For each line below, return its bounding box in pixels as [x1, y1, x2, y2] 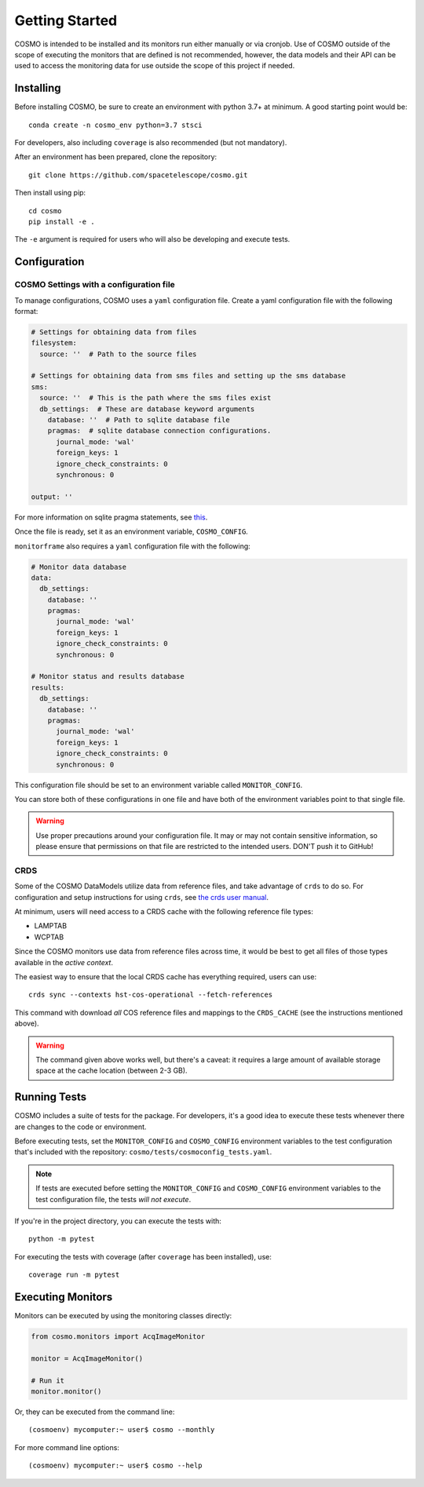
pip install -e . [28, 217, 95, 226]
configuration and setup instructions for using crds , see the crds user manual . [14, 892, 269, 902]
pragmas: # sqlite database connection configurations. [47, 426, 272, 436]
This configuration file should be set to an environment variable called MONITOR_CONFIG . [14, 780, 303, 789]
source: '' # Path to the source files [39, 349, 197, 359]
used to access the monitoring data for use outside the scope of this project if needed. [14, 61, 295, 71]
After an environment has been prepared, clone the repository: [14, 152, 217, 162]
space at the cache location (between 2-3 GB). [35, 1066, 188, 1075]
